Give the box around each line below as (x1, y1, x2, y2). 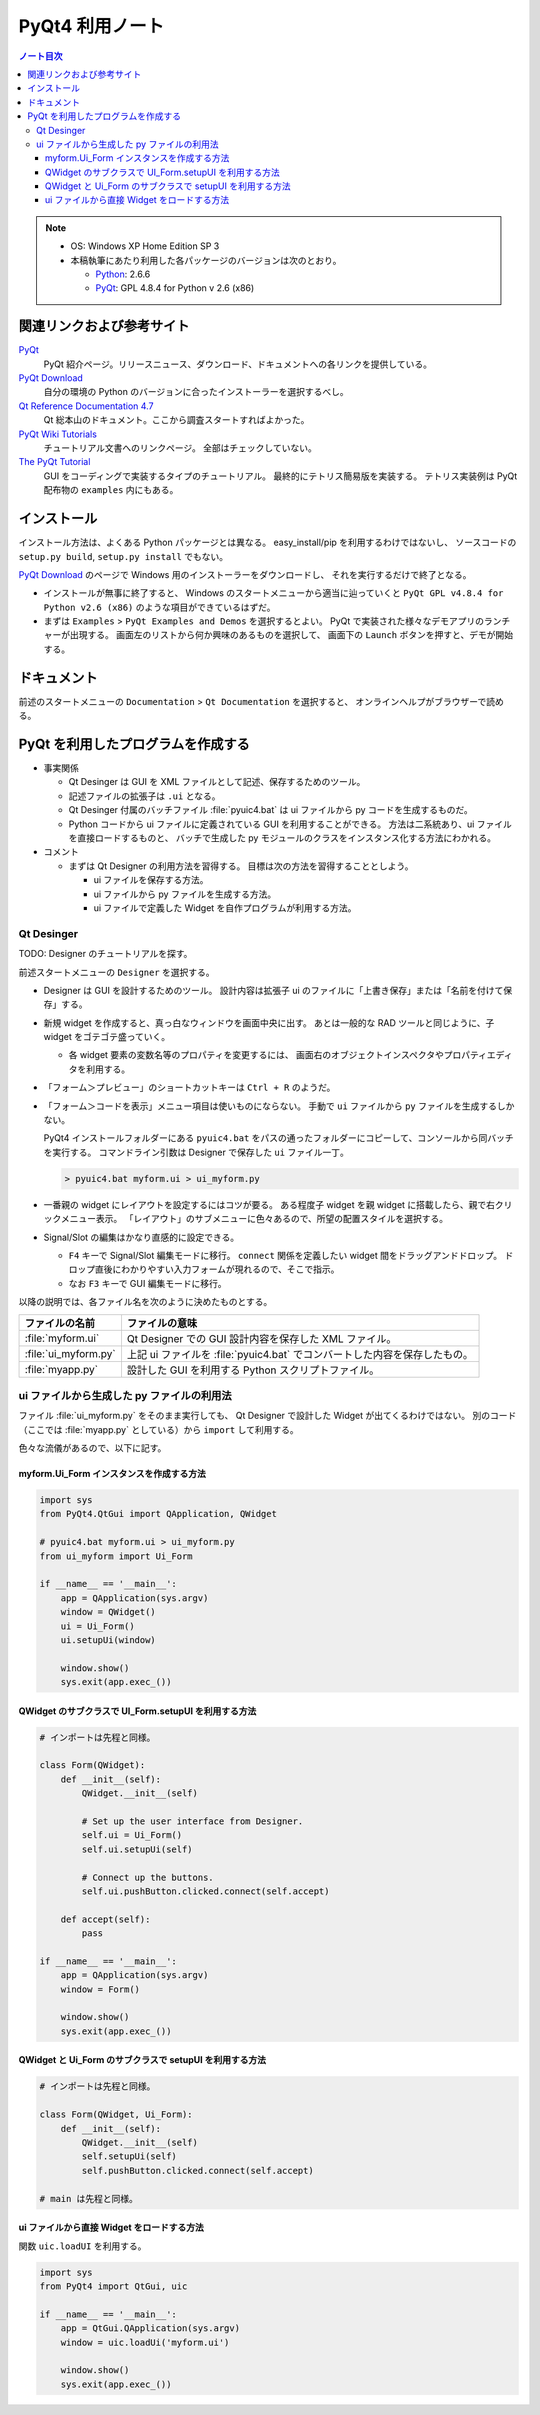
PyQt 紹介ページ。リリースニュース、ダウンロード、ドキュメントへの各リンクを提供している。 (43, 358, 432, 370)
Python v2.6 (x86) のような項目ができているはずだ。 (43, 601, 276, 613)
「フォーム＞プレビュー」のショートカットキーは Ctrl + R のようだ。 (43, 1081, 336, 1094)
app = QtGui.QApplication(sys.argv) (60, 2323, 240, 2334)
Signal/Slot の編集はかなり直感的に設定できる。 (43, 1231, 240, 1243)
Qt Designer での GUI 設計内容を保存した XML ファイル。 (126, 1331, 397, 1345)
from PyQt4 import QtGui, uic (39, 2280, 188, 2292)
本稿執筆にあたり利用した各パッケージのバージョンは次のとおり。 (70, 254, 342, 266)
